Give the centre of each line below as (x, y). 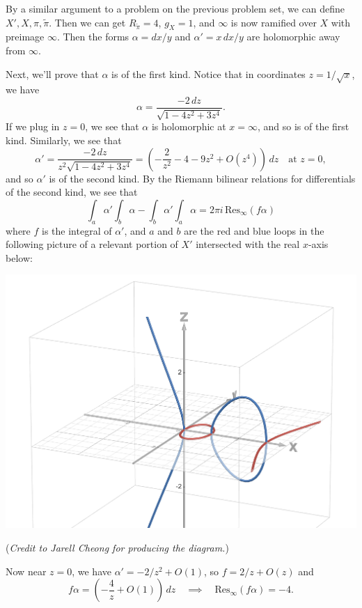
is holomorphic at (189, 126)
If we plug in (33, 126)
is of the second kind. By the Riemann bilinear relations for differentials (202, 178)
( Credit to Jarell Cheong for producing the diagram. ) (117, 548)
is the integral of (77, 230)
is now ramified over (274, 22)
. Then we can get (87, 22)
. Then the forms (93, 37)
